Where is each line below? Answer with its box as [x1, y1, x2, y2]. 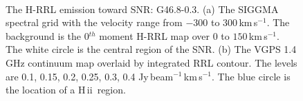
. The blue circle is [212, 69, 291, 83]
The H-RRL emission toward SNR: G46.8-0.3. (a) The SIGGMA [6, 1, 279, 16]
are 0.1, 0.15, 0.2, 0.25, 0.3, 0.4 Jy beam [6, 69, 174, 83]
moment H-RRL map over [99, 28, 210, 43]
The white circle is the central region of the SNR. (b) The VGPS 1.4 [6, 42, 297, 56]
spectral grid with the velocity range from [6, 15, 183, 30]
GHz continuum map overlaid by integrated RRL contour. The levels [6, 55, 297, 69]
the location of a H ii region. [6, 82, 126, 97]
